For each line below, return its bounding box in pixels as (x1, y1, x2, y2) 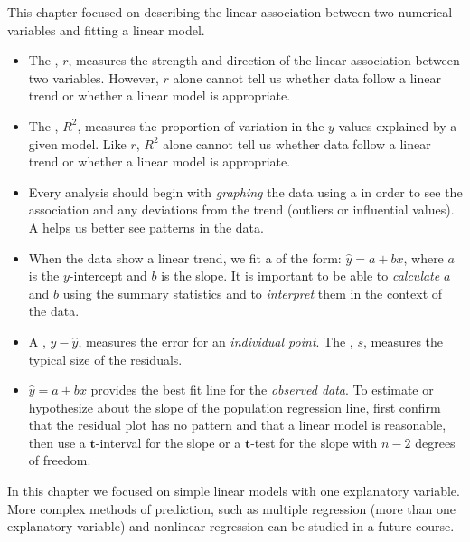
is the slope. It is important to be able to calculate (161, 266, 440, 285)
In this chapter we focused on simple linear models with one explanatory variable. (7, 481, 460, 500)
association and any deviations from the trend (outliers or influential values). (28, 200, 455, 219)
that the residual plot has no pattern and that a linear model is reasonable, (28, 415, 446, 434)
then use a (28, 433, 86, 452)
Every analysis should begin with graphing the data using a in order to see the (28, 182, 463, 201)
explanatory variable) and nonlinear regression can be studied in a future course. (7, 517, 455, 536)
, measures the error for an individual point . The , (78, 331, 353, 350)
